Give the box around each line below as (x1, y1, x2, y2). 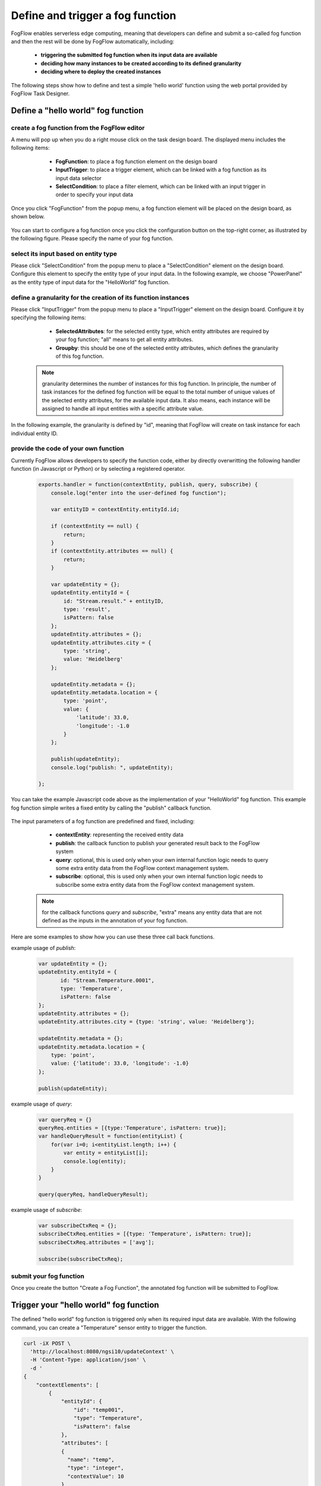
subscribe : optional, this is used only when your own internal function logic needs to (55, 873, 263, 880)
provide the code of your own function (11, 445, 124, 453)
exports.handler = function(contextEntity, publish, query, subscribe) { (38, 481, 258, 488)
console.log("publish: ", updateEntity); (51, 764, 174, 771)
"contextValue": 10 (67, 1473, 124, 1479)
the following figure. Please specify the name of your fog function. (11, 235, 174, 242)
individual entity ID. (11, 430, 58, 437)
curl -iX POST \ (23, 1340, 71, 1346)
